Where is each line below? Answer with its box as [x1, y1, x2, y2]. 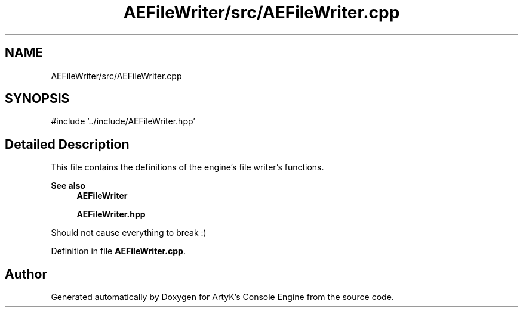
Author [5, 266, 47, 282]
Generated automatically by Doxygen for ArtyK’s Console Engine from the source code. [51, 292, 394, 302]
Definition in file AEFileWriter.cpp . [51, 246, 186, 257]
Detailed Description [5, 136, 130, 152]
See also [51, 180, 85, 191]
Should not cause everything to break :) [51, 227, 207, 238]
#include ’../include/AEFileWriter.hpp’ [51, 116, 195, 127]
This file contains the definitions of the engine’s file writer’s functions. [51, 162, 324, 173]
